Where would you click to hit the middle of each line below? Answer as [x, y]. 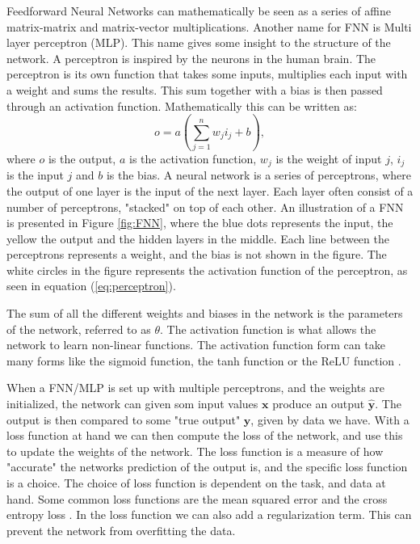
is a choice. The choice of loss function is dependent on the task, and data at [196, 483]
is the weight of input [329, 158]
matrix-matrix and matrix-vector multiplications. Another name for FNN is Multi [209, 26]
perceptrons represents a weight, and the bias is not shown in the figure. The [197, 254]
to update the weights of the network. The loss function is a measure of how [195, 451]
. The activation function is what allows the [268, 329]
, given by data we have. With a [330, 419]
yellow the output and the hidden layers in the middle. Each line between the [198, 238]
